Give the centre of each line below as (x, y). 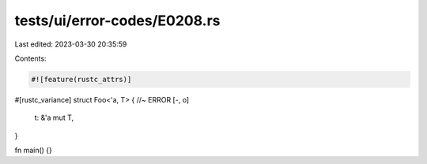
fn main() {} (34, 151)
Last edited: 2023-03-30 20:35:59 (71, 44)
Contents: (30, 58)
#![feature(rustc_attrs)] (81, 79)
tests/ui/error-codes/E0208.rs (117, 20)
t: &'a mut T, (54, 117)
